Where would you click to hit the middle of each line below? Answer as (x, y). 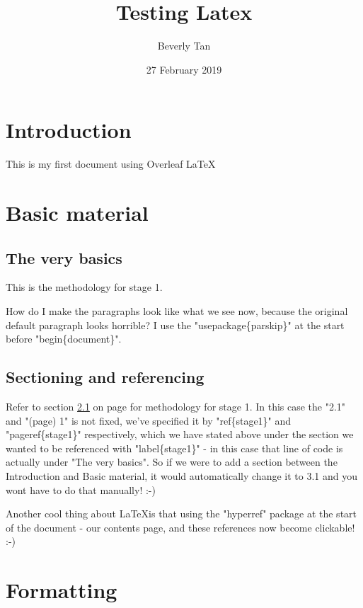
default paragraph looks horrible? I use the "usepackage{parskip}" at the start (175, 325)
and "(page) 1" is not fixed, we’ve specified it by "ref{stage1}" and (149, 420)
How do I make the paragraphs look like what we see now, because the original (177, 311)
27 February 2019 (184, 69)
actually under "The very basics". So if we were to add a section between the (172, 462)
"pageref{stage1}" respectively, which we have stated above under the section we (180, 434)
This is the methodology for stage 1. (84, 287)
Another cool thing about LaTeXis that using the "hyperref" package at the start (181, 514)
